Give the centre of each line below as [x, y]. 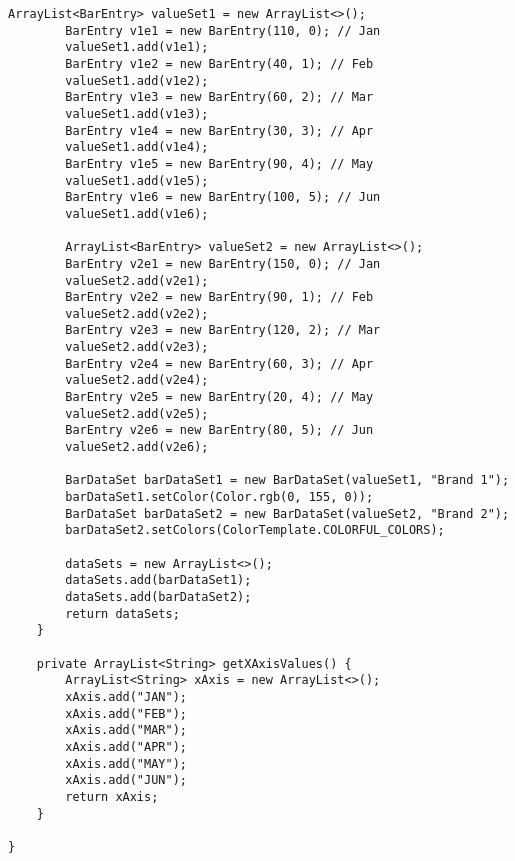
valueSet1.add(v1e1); [137, 47]
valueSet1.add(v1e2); [137, 80]
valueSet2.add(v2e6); [137, 447]
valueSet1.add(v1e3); [137, 113]
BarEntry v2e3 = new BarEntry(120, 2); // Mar [223, 330]
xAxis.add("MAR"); [126, 730]
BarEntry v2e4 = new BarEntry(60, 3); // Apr [219, 363]
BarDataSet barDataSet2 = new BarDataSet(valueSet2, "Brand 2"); [287, 513]
